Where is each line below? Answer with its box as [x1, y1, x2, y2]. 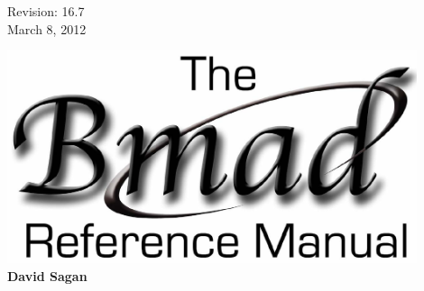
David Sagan [7, 266, 88, 285]
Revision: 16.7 [7, 2, 85, 20]
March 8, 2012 [7, 19, 87, 38]
